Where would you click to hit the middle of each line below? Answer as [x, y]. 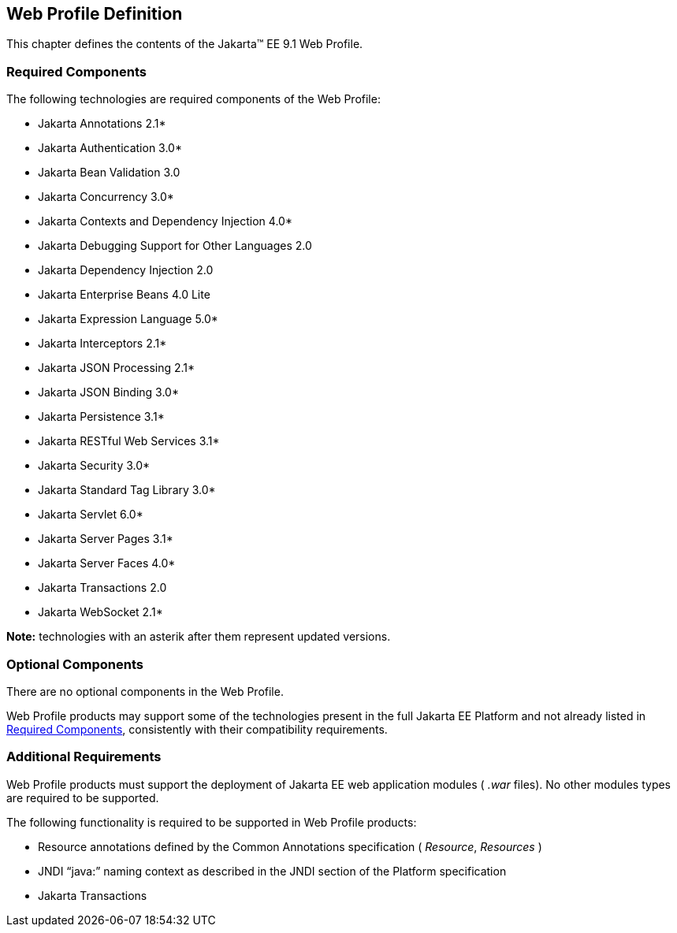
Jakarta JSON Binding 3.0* [108, 392]
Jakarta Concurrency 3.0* [106, 197]
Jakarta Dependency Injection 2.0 [126, 270]
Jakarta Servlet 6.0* [91, 515]
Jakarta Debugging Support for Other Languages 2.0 [175, 246]
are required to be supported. [83, 797]
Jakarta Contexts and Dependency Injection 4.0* [165, 221]
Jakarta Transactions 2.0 [102, 588]
